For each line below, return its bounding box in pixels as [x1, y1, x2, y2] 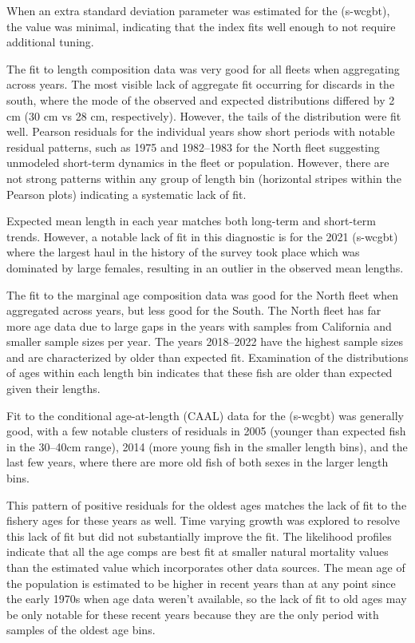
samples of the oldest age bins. [6, 621, 156, 638]
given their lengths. [6, 380, 101, 397]
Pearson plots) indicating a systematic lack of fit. [6, 185, 247, 202]
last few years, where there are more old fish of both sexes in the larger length [6, 454, 389, 470]
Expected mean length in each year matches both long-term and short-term [6, 212, 376, 229]
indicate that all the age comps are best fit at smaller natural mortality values [6, 543, 389, 560]
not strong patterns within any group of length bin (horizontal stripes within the [6, 169, 401, 186]
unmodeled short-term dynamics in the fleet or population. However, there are [6, 154, 389, 171]
